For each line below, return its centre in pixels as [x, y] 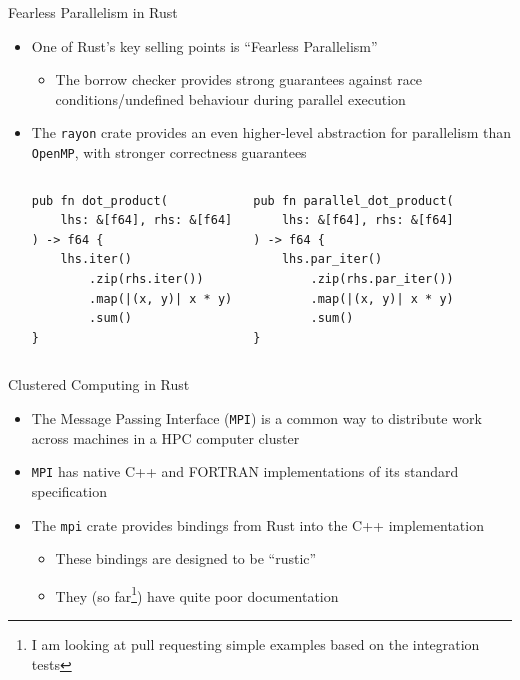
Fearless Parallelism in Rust [93, 12]
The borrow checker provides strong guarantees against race [239, 79]
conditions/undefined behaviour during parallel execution [230, 98]
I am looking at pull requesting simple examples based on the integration [255, 644]
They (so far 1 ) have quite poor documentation [197, 594]
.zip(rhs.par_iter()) [382, 279]
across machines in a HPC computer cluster [165, 437]
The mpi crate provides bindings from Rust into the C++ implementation [257, 524]
